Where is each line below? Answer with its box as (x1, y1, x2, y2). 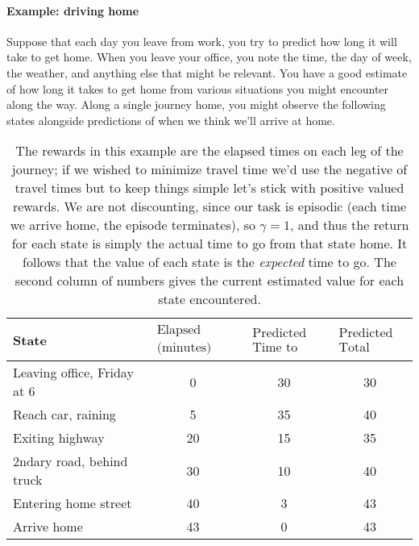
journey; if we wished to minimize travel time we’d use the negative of (11, 160, 408, 179)
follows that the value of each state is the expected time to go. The (23, 252, 396, 272)
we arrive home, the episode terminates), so (10, 215, 256, 235)
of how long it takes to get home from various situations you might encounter (6, 80, 389, 97)
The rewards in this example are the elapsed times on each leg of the (15, 141, 404, 160)
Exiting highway (13, 428, 105, 448)
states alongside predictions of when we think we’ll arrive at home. (6, 111, 335, 128)
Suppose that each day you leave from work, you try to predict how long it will (6, 32, 397, 49)
